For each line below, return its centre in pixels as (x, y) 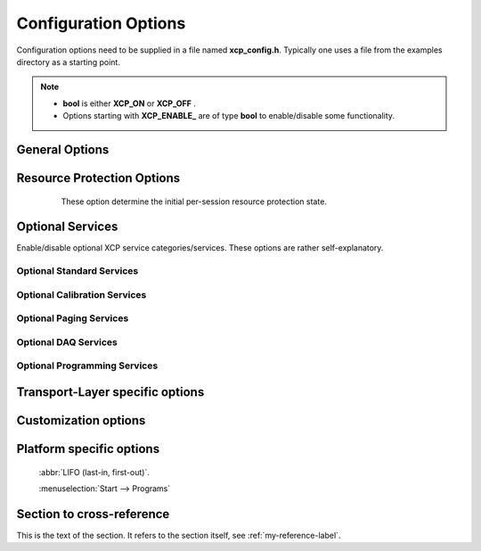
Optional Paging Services (73, 318)
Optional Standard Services (77, 271)
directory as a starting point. (68, 62)
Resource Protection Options (98, 178)
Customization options (81, 420)
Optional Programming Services (87, 366)
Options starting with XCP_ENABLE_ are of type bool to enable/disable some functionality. (229, 116)
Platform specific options (88, 449)
